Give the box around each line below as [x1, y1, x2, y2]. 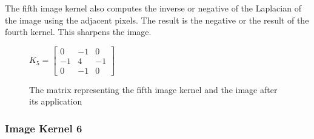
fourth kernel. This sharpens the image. [5, 25, 152, 38]
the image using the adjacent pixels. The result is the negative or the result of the [5, 13, 309, 26]
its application [29, 95, 82, 108]
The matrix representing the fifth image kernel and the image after [29, 83, 278, 95]
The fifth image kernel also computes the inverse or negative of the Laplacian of [5, 2, 301, 14]
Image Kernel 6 [5, 120, 82, 135]
